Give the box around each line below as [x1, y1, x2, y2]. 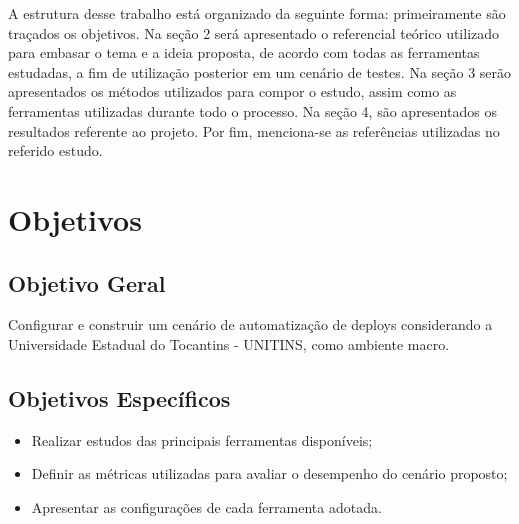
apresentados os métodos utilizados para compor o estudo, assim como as [8, 81, 457, 102]
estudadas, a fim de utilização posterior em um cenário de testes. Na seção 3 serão [8, 61, 512, 82]
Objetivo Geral [8, 267, 166, 298]
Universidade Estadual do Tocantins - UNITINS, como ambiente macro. [8, 333, 450, 354]
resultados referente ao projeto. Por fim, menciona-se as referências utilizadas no [8, 120, 500, 141]
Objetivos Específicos [8, 382, 231, 413]
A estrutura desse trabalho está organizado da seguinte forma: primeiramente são [8, 3, 506, 23]
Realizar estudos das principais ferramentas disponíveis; [31, 429, 373, 450]
